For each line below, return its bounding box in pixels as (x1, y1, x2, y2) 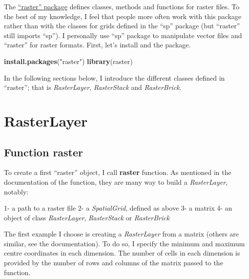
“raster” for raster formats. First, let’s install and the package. (4, 40, 191, 50)
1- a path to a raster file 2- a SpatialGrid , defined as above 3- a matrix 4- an (4, 203, 232, 213)
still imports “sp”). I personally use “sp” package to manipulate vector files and (4, 30, 242, 40)
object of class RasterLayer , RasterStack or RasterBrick (4, 212, 170, 222)
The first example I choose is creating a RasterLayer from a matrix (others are (4, 229, 239, 239)
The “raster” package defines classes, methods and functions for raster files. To (4, 1, 240, 11)
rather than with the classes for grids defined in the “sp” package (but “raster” (4, 21, 240, 31)
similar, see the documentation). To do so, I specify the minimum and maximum (4, 238, 245, 248)
